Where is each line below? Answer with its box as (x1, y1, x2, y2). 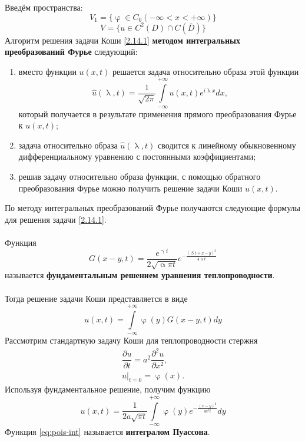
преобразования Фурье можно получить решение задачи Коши (18, 182, 243, 194)
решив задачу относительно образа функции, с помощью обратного (18, 170, 261, 182)
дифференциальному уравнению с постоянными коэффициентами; (18, 150, 256, 163)
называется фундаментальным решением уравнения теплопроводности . (5, 269, 275, 281)
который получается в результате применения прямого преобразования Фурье (18, 107, 297, 120)
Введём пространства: (5, 1, 83, 13)
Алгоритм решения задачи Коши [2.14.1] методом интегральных (5, 34, 240, 46)
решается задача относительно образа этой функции (112, 65, 299, 77)
